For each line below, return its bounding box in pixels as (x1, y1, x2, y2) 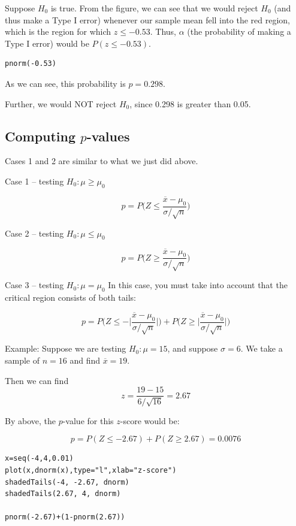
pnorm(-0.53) (5, 59, 56, 68)
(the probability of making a (187, 25, 291, 38)
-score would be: (120, 414, 180, 427)
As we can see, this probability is (5, 77, 126, 89)
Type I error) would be (5, 37, 89, 49)
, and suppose (167, 342, 218, 355)
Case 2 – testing (5, 226, 64, 239)
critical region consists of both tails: (5, 291, 136, 303)
